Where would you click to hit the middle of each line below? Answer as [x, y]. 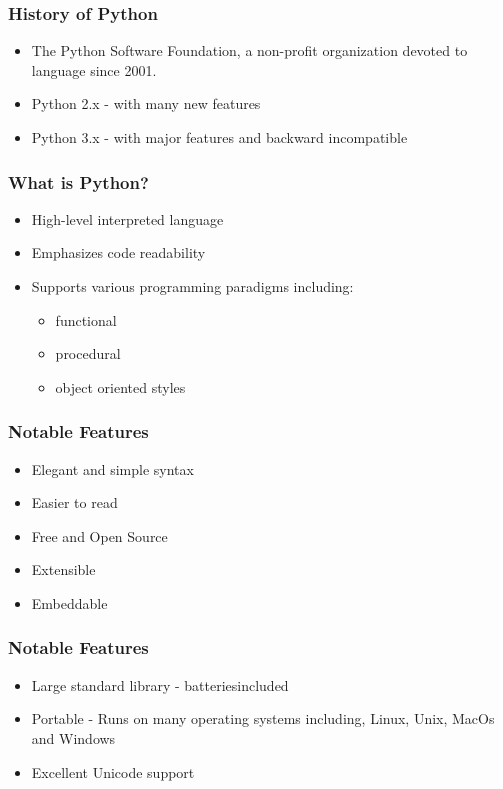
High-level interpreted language [127, 218]
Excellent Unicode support [113, 771]
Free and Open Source [99, 535]
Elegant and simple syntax [112, 468]
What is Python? [78, 181]
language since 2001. [94, 69]
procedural [88, 353]
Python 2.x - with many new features [146, 103]
